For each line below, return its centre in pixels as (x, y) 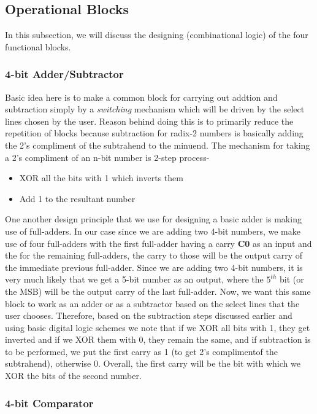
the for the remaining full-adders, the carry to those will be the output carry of (154, 255)
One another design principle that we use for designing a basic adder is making (153, 219)
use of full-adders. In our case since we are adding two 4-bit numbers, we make (153, 231)
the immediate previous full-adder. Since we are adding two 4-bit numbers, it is (154, 267)
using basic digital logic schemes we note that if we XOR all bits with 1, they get (158, 327)
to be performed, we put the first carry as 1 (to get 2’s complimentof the (141, 351)
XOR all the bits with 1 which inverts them (101, 178)
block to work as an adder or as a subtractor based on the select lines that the (152, 303)
